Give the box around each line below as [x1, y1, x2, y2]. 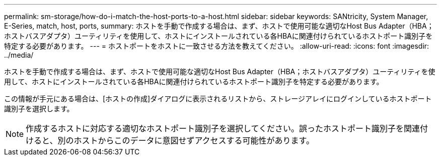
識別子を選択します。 [4, 104, 74, 113]
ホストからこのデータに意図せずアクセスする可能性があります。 [73, 135, 315, 145]
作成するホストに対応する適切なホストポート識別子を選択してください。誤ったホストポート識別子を [26, 123, 404, 133]
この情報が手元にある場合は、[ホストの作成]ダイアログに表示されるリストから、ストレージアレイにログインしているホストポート [4, 94, 432, 103]
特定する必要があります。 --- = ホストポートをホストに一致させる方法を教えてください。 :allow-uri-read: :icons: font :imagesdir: [4, 42, 429, 50]
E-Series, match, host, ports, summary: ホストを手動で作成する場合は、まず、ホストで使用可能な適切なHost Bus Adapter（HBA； [4, 22, 434, 30]
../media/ [4, 51, 34, 59]
